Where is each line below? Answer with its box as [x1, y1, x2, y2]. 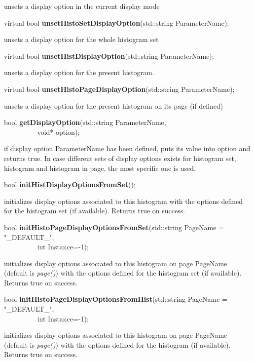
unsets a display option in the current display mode [4, 1, 160, 11]
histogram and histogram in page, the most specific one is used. [4, 162, 196, 173]
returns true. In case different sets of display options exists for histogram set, [4, 153, 236, 163]
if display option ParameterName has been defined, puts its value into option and [4, 143, 251, 154]
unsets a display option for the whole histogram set [4, 34, 159, 44]
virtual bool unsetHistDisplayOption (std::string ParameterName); [4, 50, 214, 61]
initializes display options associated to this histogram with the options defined [4, 196, 243, 206]
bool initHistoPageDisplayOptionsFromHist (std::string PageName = [4, 294, 228, 304]
